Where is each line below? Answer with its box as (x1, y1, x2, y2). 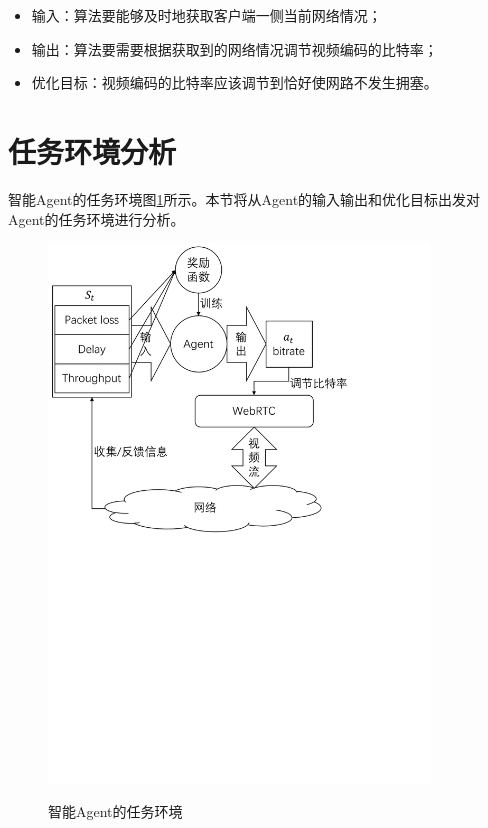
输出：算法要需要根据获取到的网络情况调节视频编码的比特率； (31, 38, 438, 59)
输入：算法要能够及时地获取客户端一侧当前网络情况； (31, 5, 382, 25)
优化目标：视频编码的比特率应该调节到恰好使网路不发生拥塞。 (31, 72, 438, 93)
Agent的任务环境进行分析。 (8, 208, 185, 229)
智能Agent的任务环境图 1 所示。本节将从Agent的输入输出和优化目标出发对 (8, 188, 481, 209)
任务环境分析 (8, 130, 177, 171)
